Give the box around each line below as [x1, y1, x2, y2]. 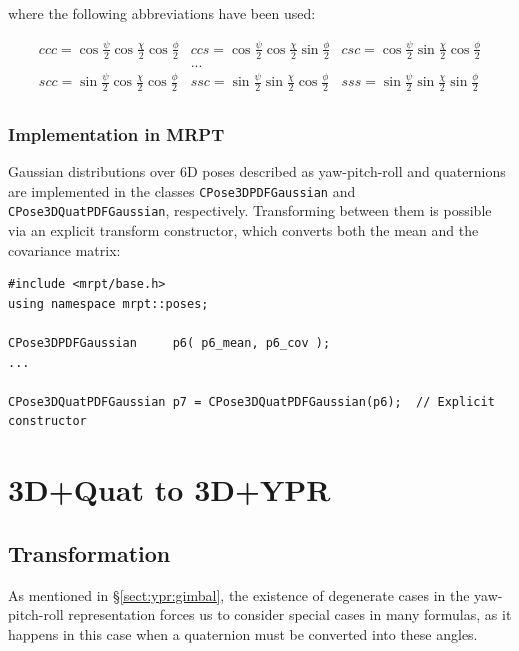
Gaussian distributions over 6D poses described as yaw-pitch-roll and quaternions [8, 161, 506, 182]
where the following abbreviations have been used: [8, 3, 316, 23]
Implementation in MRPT [8, 121, 225, 146]
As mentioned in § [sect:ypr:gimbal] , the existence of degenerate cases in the [8, 584, 470, 605]
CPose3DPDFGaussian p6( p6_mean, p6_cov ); [8, 336, 331, 351]
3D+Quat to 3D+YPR [8, 469, 331, 510]
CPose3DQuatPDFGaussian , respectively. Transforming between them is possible [8, 200, 492, 221]
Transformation [8, 537, 171, 568]
